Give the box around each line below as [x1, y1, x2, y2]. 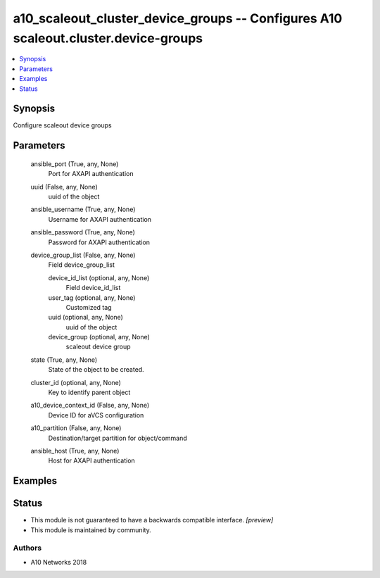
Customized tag [65, 303, 112, 311]
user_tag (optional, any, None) [48, 293, 136, 302]
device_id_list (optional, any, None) [48, 273, 150, 282]
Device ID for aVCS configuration [48, 410, 144, 419]
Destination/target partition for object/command [48, 434, 187, 442]
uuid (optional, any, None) [48, 313, 123, 322]
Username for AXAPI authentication [48, 215, 151, 223]
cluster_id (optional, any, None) [30, 378, 121, 387]
